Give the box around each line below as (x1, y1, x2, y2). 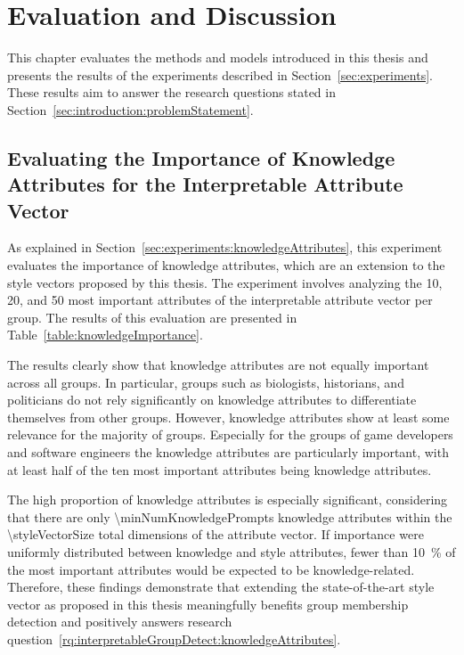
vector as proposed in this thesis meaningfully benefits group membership (7, 594, 409, 613)
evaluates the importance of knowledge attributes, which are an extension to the (7, 256, 445, 274)
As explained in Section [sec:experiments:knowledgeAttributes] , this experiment (7, 238, 443, 257)
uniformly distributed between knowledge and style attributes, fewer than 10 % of (7, 542, 456, 561)
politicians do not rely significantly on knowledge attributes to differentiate (7, 390, 417, 409)
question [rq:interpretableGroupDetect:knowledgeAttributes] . (7, 629, 341, 648)
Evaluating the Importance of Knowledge (7, 143, 395, 171)
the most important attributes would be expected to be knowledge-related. (7, 560, 415, 578)
